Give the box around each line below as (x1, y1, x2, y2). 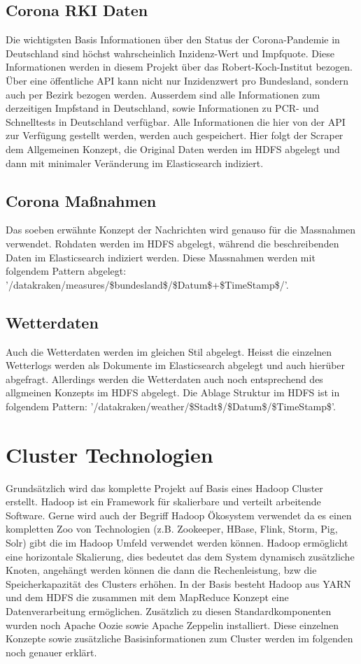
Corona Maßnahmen (6, 189, 157, 211)
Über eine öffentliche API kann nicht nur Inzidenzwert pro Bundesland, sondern (6, 73, 348, 87)
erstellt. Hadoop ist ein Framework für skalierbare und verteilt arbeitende (6, 494, 321, 509)
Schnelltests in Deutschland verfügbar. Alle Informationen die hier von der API (6, 114, 346, 129)
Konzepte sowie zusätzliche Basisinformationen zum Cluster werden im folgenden (6, 631, 353, 646)
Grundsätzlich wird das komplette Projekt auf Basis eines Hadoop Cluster (6, 480, 323, 495)
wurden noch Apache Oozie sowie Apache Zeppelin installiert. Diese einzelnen (6, 617, 339, 632)
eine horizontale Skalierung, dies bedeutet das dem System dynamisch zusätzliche (6, 549, 355, 563)
